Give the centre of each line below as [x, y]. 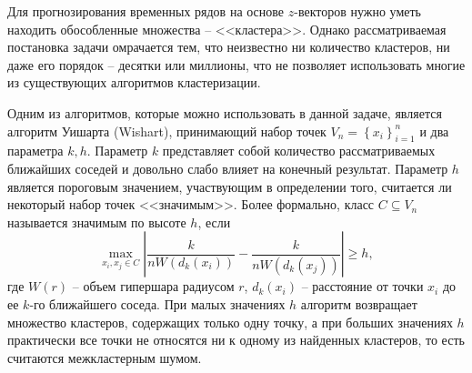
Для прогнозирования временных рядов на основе [146, 11]
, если [214, 222]
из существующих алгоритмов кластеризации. [134, 82]
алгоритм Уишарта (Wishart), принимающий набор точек [167, 131]
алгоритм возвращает [359, 303]
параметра [35, 151]
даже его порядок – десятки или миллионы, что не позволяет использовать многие [236, 64]
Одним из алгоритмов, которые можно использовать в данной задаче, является [225, 112]
